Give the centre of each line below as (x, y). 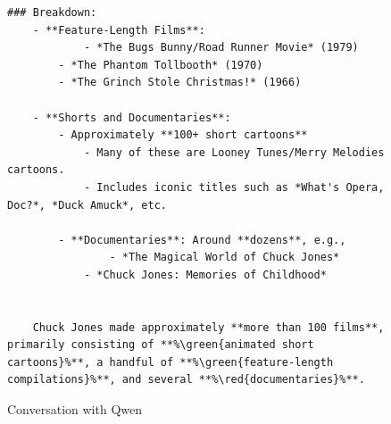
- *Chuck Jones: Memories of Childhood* (205, 274)
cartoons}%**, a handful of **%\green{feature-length (171, 362)
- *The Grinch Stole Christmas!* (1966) (180, 83)
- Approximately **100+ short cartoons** (183, 135)
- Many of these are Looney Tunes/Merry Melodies (234, 152)
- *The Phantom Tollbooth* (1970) (161, 65)
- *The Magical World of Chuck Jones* (225, 258)
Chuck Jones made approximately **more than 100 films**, (208, 327)
